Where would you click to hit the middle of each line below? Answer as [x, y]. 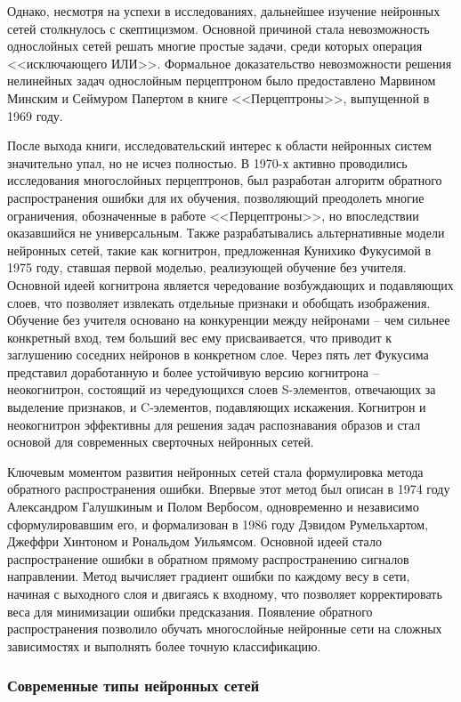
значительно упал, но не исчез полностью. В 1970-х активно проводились [207, 162]
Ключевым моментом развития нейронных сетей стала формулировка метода [215, 471]
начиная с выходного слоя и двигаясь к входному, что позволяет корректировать [225, 593]
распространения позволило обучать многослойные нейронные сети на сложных [225, 629]
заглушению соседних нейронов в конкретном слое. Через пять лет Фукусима [218, 355]
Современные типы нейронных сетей [133, 686]
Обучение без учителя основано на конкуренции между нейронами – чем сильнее [229, 320]
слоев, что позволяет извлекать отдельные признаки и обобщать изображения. [219, 302]
